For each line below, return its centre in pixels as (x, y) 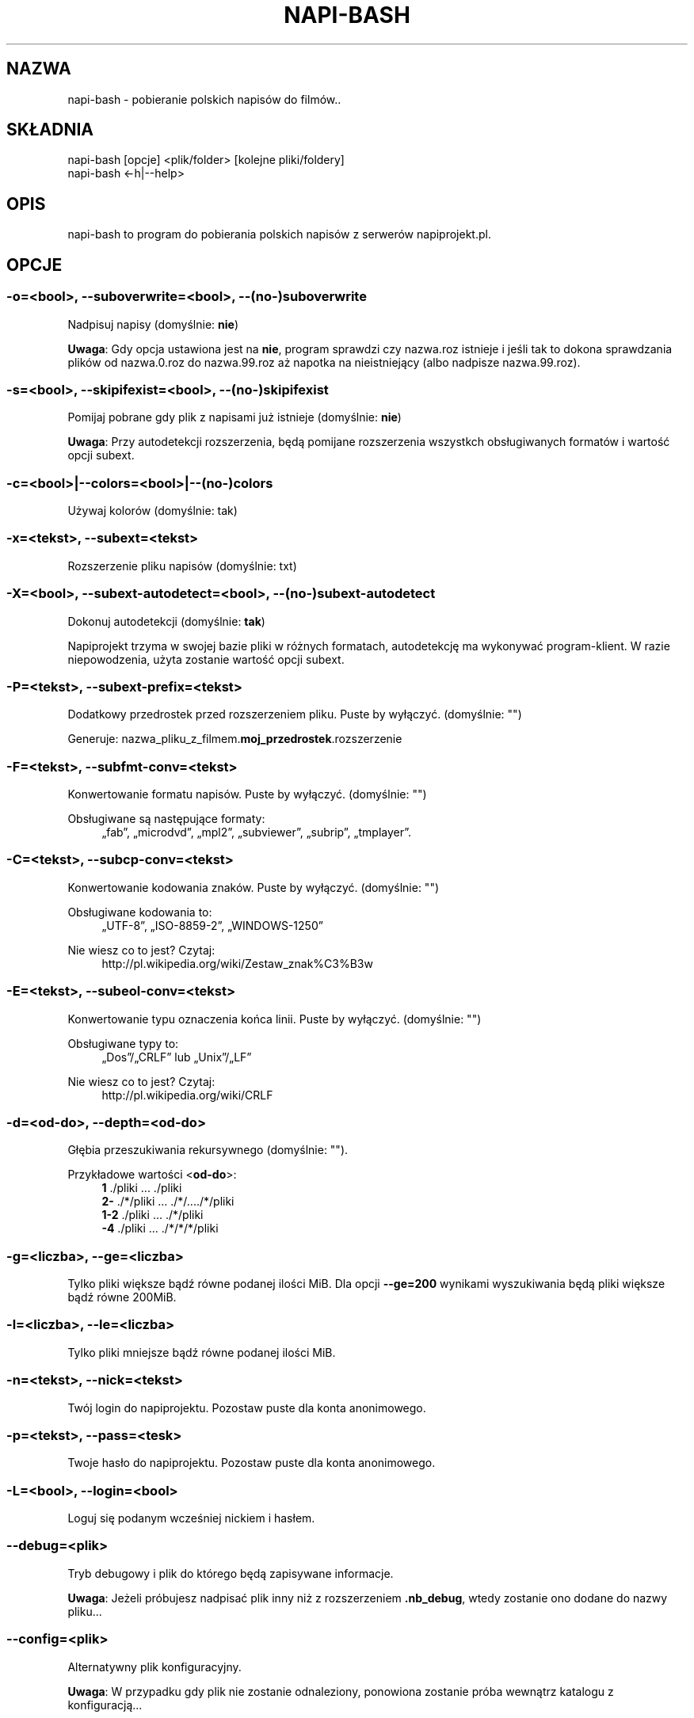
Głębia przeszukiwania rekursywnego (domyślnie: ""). (208, 1150)
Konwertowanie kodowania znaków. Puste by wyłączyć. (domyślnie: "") (254, 887)
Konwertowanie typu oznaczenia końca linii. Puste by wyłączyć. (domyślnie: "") (275, 1019)
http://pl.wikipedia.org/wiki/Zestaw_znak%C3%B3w (237, 963)
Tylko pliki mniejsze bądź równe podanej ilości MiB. (202, 1352)
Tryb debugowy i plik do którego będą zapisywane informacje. (231, 1573)
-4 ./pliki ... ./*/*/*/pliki (160, 1229)
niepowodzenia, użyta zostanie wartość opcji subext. (206, 659)
